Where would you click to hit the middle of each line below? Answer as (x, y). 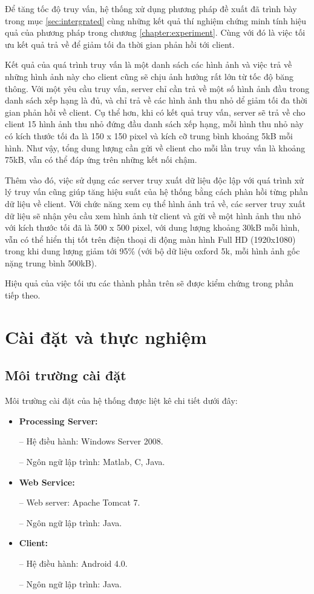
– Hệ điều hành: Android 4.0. (73, 563)
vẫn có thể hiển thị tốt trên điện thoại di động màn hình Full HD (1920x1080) (150, 239)
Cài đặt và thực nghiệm (106, 336)
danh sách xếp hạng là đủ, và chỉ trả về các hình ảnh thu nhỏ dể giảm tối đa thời (156, 100)
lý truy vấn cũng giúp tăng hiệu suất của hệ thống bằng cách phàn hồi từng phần (157, 192)
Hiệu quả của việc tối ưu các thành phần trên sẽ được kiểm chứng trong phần (149, 283)
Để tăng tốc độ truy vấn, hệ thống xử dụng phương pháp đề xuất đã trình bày (151, 8)
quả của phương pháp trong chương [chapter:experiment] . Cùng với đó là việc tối (155, 32)
